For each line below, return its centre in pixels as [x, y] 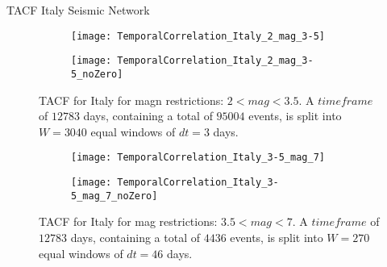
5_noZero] [97, 74]
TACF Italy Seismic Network [78, 10]
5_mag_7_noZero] [114, 196]
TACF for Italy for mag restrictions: [128, 221]
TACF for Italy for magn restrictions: [131, 100]
